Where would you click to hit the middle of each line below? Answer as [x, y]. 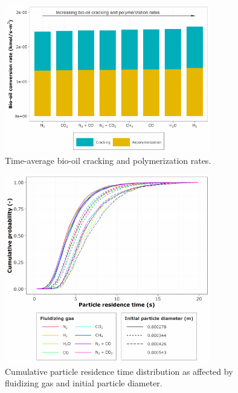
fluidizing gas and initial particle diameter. [84, 383]
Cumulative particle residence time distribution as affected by [119, 371]
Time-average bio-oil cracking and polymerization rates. [108, 160]
